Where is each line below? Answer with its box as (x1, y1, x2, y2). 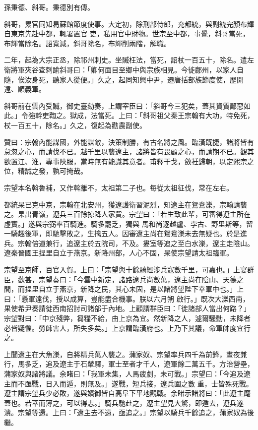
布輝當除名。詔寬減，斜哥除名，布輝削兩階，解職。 (4, 38, 171, 48)
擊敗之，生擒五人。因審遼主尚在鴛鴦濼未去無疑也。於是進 (59, 228, 247, 239)
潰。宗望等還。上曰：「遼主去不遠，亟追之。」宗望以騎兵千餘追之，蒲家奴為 (4, 407, 247, 418)
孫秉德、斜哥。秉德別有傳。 (4, 2, 94, 12)
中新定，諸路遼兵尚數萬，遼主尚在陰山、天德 (90, 274, 237, 284)
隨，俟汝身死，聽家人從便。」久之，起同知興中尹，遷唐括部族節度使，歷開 (4, 74, 244, 84)
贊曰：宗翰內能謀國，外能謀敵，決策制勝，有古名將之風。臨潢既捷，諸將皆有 (4, 136, 254, 147)
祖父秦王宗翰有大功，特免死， (156, 110, 254, 121)
